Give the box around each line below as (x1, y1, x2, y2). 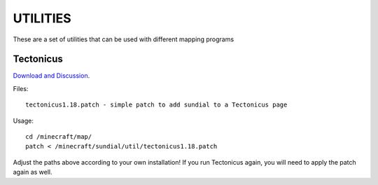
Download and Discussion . (13, 71, 90, 80)
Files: (13, 84, 29, 92)
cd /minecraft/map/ (25, 133, 92, 141)
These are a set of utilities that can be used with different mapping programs (13, 35, 234, 43)
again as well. (13, 168, 52, 177)
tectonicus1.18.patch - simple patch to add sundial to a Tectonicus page (25, 101, 288, 109)
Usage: (13, 116, 34, 125)
